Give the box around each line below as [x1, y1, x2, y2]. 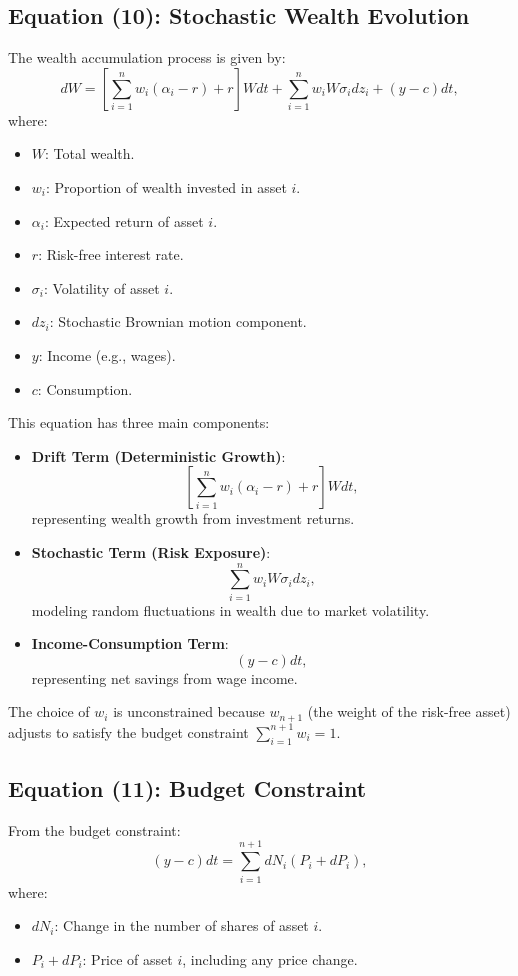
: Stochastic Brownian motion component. [49, 311, 307, 332]
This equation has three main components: [8, 412, 270, 433]
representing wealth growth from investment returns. [31, 508, 355, 529]
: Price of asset [82, 948, 173, 969]
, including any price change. [182, 948, 358, 969]
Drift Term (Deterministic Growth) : [31, 445, 286, 466]
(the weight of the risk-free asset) [307, 701, 511, 722]
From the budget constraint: [8, 819, 181, 840]
